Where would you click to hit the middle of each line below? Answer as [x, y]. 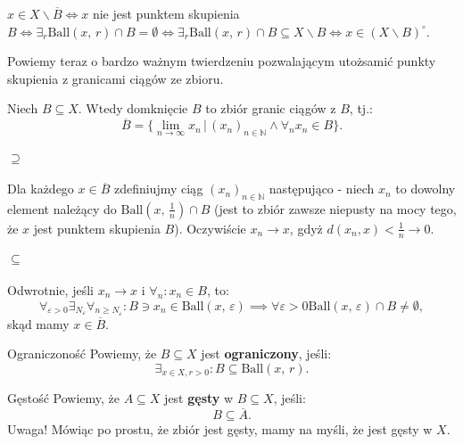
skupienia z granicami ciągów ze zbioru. [116, 78]
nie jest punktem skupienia [166, 13]
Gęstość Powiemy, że [64, 398]
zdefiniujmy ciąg [158, 189]
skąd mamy [38, 323]
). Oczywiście [210, 228]
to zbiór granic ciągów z [271, 108]
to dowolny [426, 189]
